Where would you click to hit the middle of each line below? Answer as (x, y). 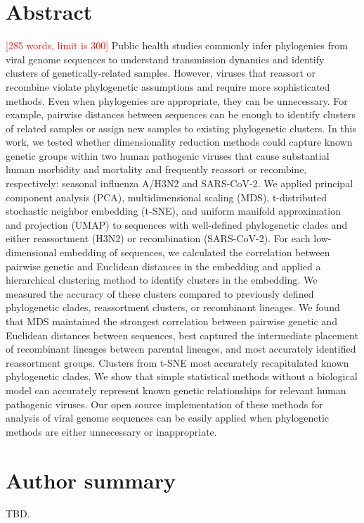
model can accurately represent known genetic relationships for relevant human (176, 390)
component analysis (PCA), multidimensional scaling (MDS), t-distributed (167, 197)
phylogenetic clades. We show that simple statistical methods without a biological (182, 376)
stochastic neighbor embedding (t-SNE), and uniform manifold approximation (173, 211)
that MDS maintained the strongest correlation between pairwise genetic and (171, 321)
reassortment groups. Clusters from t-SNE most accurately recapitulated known (177, 362)
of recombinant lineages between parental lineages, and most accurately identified (181, 349)
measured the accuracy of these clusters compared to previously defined (160, 293)
